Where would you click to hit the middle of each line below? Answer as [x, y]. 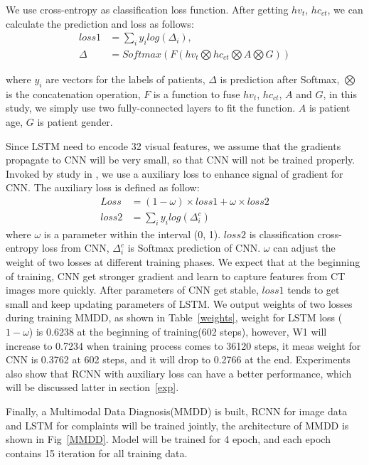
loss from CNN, [75, 248]
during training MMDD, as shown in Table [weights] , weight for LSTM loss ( [174, 317]
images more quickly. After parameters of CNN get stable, [132, 290]
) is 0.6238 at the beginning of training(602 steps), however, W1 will [178, 332]
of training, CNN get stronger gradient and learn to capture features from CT [176, 276]
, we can [345, 9]
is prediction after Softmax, [280, 79]
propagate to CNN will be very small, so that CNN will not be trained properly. [181, 160]
